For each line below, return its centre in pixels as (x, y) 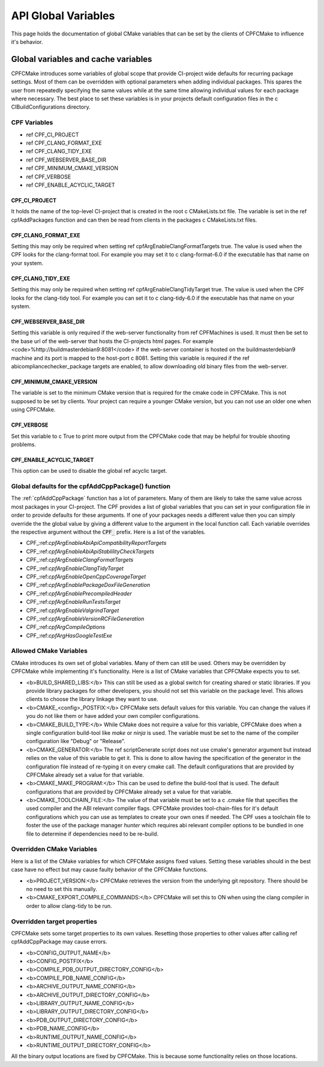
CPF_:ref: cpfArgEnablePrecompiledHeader (79, 593)
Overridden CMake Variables (54, 849)
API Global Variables (63, 16)
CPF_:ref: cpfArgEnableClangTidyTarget (75, 568)
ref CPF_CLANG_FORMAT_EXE (64, 143)
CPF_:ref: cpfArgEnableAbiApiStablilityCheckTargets (90, 551)
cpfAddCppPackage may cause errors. (59, 942)
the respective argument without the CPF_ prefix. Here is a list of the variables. (108, 532)
